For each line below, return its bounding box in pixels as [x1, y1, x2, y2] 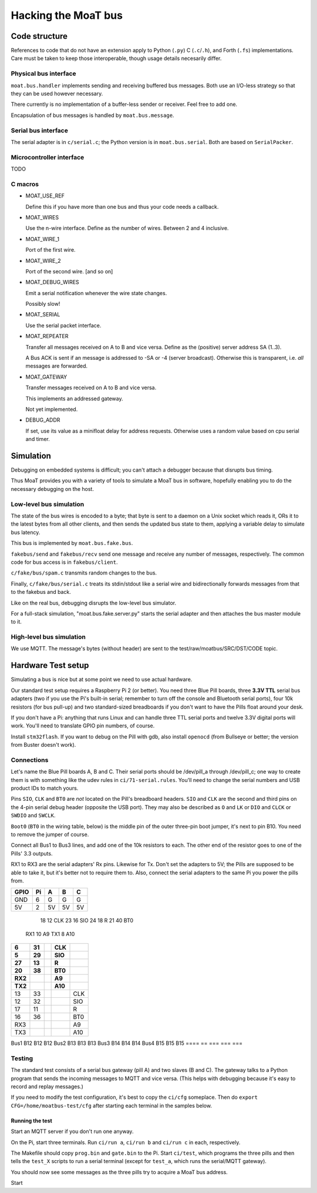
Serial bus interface [11, 126, 69, 135]
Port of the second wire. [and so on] [25, 268, 113, 275]
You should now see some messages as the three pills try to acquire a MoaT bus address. [11, 1168, 228, 1175]
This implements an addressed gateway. [25, 395, 123, 402]
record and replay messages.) [11, 1083, 83, 1090]
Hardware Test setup [11, 660, 89, 670]
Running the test [11, 1117, 52, 1124]
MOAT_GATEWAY [25, 373, 68, 380]
